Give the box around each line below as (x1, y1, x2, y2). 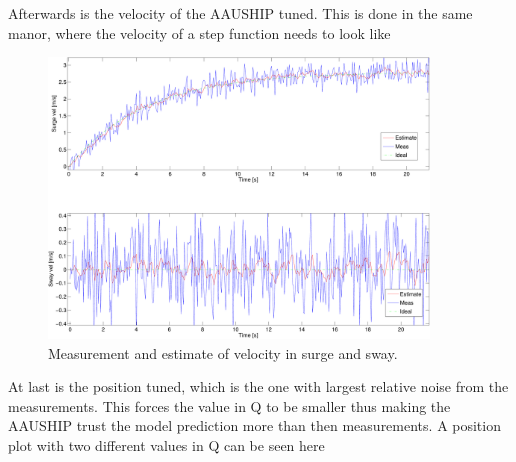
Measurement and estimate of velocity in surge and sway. (48, 342, 398, 363)
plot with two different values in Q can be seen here (8, 434, 325, 455)
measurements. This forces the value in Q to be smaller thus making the (8, 395, 451, 416)
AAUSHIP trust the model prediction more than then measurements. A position (8, 415, 501, 436)
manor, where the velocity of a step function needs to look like (8, 22, 391, 43)
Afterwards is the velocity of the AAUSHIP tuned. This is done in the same (8, 3, 473, 23)
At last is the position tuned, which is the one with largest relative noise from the (8, 376, 509, 397)
